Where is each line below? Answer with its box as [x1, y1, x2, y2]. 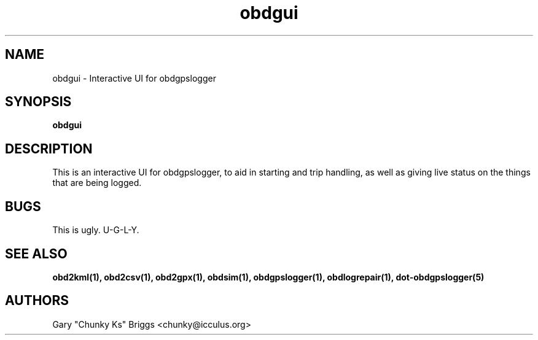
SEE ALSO [5, 245, 68, 261]
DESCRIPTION [5, 141, 93, 156]
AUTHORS [5, 293, 69, 309]
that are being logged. [52, 177, 142, 188]
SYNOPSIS [5, 94, 72, 110]
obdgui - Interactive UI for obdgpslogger [52, 72, 216, 83]
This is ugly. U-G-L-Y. [52, 225, 139, 236]
